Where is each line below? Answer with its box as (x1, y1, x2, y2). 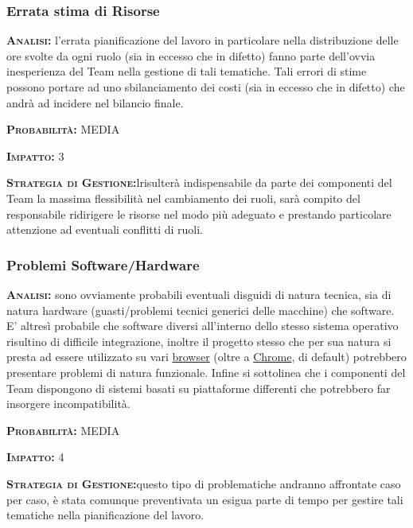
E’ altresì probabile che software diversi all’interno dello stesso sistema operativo (6, 317, 399, 334)
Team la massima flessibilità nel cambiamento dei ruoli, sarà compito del (6, 189, 360, 206)
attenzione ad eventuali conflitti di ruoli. (6, 221, 204, 238)
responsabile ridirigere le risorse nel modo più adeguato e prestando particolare (6, 205, 392, 222)
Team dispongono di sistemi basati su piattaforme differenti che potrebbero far (6, 379, 391, 396)
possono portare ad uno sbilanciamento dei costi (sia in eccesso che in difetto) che (6, 79, 405, 95)
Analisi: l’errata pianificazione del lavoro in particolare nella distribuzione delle (6, 32, 399, 49)
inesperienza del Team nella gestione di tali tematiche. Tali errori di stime (6, 63, 367, 80)
